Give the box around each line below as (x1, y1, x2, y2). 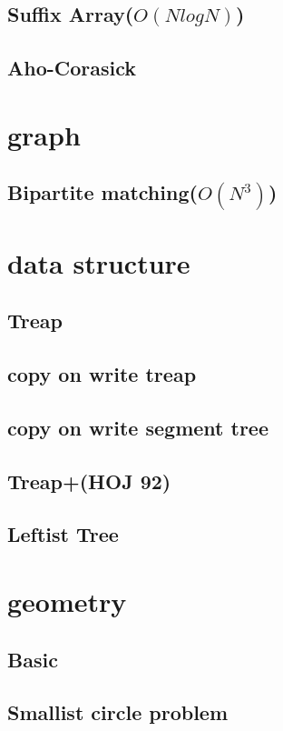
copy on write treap (7, 360, 197, 388)
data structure (7, 244, 190, 281)
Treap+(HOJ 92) (7, 466, 171, 495)
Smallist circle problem (7, 698, 229, 726)
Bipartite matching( (7, 178, 198, 206)
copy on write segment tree (7, 413, 268, 441)
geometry (7, 583, 127, 620)
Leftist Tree (7, 520, 119, 548)
